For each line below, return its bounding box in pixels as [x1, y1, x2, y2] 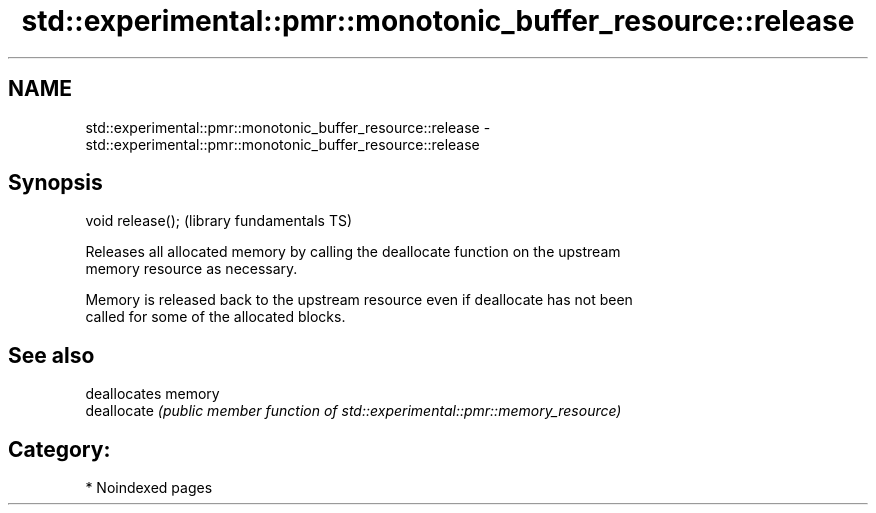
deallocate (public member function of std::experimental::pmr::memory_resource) [85, 402, 622, 420]
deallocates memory [85, 385, 220, 403]
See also [8, 342, 95, 368]
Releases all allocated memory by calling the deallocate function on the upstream [85, 243, 621, 261]
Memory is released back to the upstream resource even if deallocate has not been [85, 291, 633, 309]
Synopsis [8, 170, 103, 196]
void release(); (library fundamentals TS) [85, 212, 353, 230]
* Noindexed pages [85, 479, 213, 497]
